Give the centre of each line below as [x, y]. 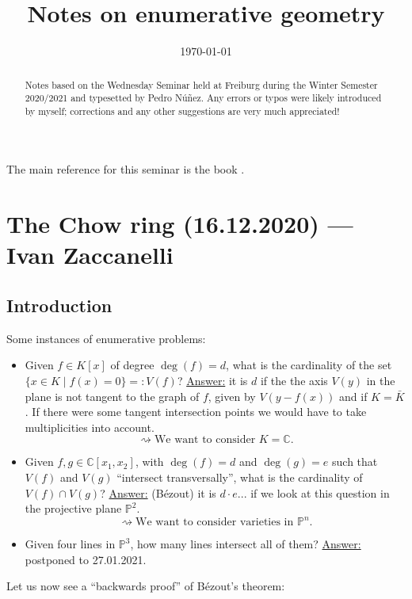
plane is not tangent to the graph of [112, 396]
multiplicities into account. [90, 427]
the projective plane [73, 508]
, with [149, 462]
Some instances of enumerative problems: [106, 338]
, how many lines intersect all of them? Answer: [246, 544]
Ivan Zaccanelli [90, 255]
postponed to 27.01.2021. [86, 559]
